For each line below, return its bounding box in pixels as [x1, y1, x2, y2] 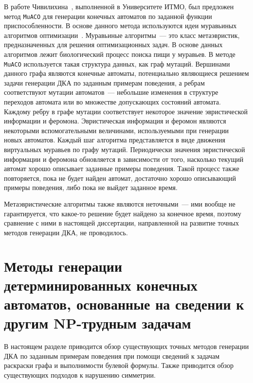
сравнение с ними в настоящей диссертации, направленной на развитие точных [4, 218, 239, 228]
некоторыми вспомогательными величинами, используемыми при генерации [4, 125, 229, 135]
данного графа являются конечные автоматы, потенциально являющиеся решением [4, 68, 249, 78]
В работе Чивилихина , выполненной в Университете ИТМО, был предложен [4, 1, 234, 11]
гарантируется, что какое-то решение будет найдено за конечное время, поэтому [4, 208, 241, 218]
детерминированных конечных [4, 275, 198, 295]
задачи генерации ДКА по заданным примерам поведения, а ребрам [4, 77, 205, 87]
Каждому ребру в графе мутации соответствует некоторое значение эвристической [4, 106, 248, 116]
